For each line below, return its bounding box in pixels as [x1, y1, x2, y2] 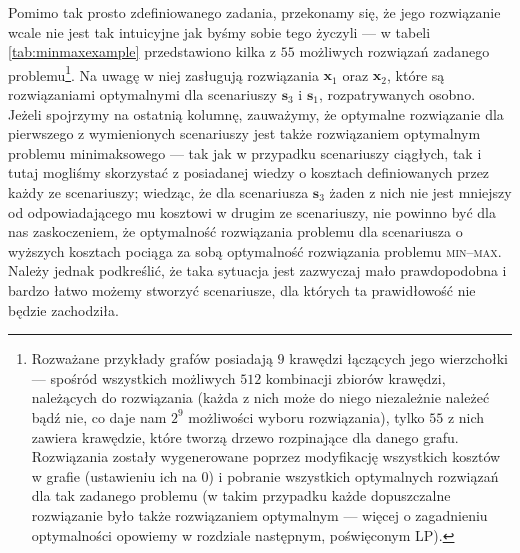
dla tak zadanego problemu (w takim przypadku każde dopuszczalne [31, 485, 451, 506]
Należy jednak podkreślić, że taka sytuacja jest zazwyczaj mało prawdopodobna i [8, 260, 507, 281]
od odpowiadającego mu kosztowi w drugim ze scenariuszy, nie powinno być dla [8, 201, 496, 222]
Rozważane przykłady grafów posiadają [31, 348, 273, 369]
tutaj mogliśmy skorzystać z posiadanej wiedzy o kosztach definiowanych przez [8, 162, 490, 183]
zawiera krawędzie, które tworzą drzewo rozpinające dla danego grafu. [31, 426, 459, 447]
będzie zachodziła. [8, 299, 119, 320]
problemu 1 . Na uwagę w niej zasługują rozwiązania [8, 61, 319, 85]
